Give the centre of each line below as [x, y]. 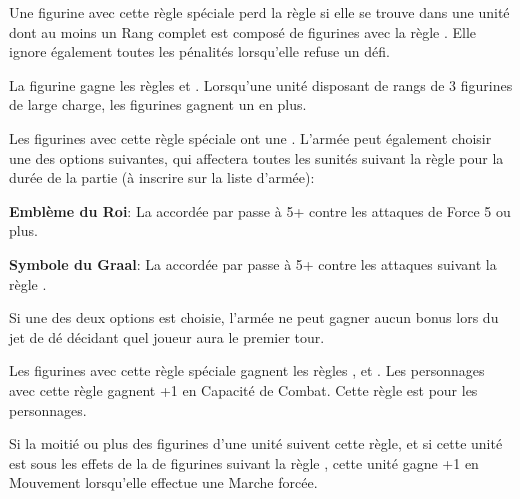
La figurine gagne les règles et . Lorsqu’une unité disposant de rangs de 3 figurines [261, 84]
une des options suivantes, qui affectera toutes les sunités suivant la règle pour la [256, 157]
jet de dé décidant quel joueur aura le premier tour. [167, 336]
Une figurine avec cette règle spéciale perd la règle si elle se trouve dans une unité [259, 12]
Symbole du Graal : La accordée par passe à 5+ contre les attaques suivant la [253, 263]
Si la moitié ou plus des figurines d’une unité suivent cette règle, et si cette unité [256, 443]
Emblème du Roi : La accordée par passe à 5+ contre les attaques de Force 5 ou [260, 210]
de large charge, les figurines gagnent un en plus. [158, 104]
